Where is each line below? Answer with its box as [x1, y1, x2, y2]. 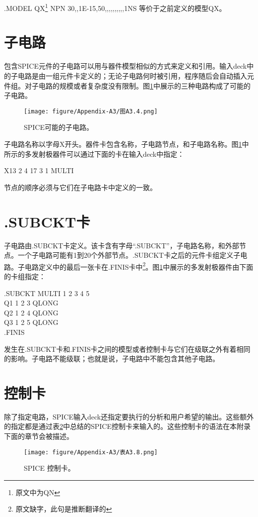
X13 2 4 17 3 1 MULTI [4, 165, 74, 176]
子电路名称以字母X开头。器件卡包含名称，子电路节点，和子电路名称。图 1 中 [4, 139, 249, 149]
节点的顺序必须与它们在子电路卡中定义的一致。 [4, 182, 157, 192]
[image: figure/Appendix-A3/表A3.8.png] [24, 448, 158, 456]
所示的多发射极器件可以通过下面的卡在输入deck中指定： [4, 148, 185, 159]
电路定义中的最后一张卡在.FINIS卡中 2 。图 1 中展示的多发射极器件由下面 [24, 260, 254, 272]
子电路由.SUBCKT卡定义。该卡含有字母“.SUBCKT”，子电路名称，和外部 [4, 240, 239, 250]
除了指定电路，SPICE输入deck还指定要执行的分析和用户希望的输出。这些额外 [4, 411, 254, 421]
